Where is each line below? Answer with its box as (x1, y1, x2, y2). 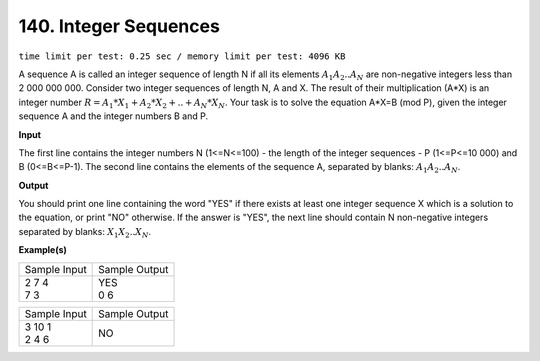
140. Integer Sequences (18, 15, 220, 37)
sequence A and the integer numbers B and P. (18, 110, 209, 122)
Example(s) (18, 244, 67, 256)
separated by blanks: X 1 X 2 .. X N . (18, 225, 152, 240)
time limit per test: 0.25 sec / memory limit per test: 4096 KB (18, 50, 346, 62)
